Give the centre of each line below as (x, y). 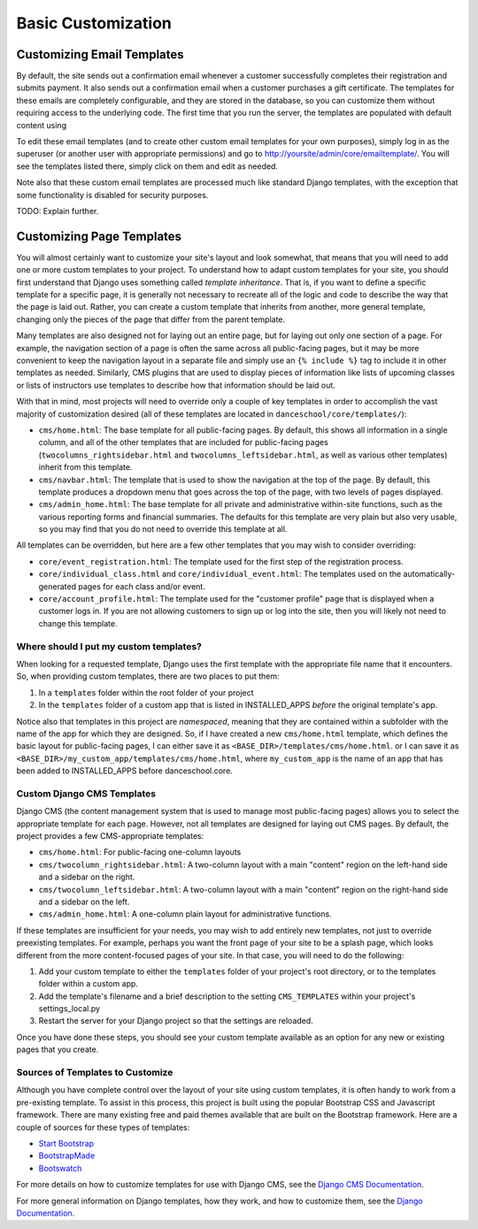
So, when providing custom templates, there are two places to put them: (148, 676)
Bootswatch (60, 1168)
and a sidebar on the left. (84, 902)
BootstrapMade (67, 1156)
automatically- (429, 574)
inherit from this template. (85, 467)
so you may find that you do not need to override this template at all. (163, 529)
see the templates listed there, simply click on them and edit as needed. (147, 166)
